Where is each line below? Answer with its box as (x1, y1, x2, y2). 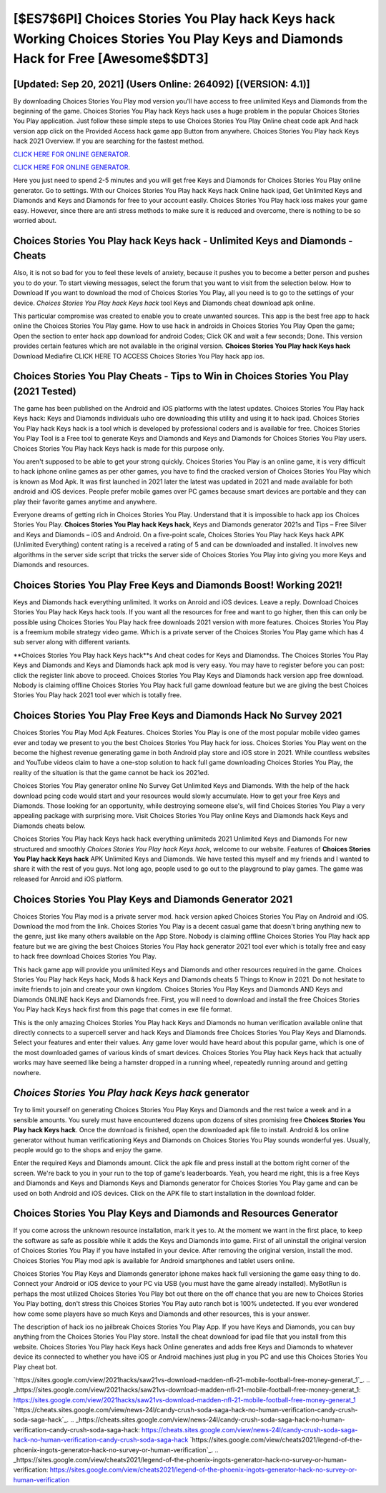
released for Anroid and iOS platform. (13, 874, 124, 883)
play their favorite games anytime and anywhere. (13, 497, 157, 506)
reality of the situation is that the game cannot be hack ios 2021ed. (13, 768, 210, 777)
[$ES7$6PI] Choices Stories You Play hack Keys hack (13, 11, 335, 26)
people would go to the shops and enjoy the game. (13, 1145, 163, 1154)
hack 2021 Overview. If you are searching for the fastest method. (13, 136, 204, 146)
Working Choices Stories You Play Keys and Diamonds (13, 31, 343, 46)
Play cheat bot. (13, 1362, 58, 1371)
